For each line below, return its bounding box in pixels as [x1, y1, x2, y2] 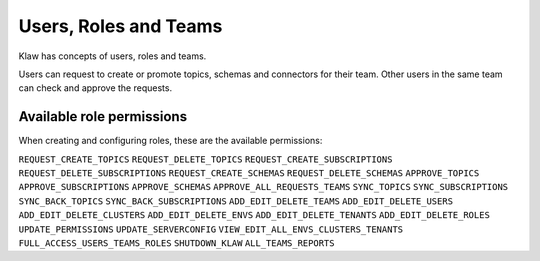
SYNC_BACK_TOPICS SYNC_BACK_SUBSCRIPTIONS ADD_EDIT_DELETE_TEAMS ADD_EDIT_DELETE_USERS [18, 195, 454, 207]
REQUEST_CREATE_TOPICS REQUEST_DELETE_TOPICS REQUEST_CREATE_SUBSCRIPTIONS [18, 153, 393, 165]
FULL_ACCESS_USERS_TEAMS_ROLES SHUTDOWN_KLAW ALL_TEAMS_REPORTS [18, 237, 335, 249]
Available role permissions [18, 108, 188, 125]
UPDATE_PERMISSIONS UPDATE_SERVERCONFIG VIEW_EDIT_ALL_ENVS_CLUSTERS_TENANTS [18, 223, 404, 235]
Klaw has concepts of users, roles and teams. [18, 50, 207, 62]
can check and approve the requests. [18, 82, 173, 94]
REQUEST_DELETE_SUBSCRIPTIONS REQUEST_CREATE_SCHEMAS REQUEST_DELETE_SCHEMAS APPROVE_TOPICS [18, 168, 480, 179]
